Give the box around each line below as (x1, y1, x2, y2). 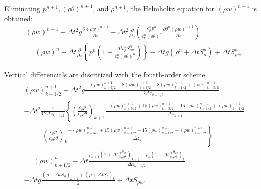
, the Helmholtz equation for (126, 3, 214, 13)
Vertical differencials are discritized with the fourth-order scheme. (4, 69, 207, 80)
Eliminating (4, 3, 40, 13)
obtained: (4, 13, 33, 23)
